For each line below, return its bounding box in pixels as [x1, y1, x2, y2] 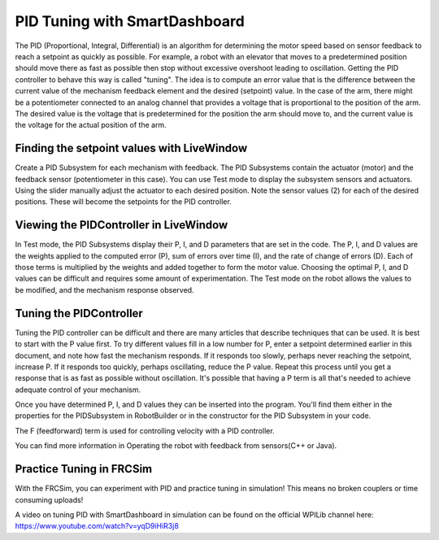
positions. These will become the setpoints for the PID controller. [15, 197, 232, 207]
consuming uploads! [15, 494, 84, 504]
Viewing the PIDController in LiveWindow [15, 218, 228, 232]
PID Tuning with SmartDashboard [15, 12, 246, 30]
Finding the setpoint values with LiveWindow [15, 142, 248, 155]
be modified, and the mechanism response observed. [15, 285, 194, 294]
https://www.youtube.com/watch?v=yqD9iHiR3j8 [15, 521, 179, 531]
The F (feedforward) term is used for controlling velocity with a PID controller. [15, 425, 276, 435]
